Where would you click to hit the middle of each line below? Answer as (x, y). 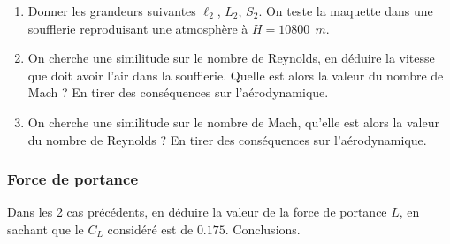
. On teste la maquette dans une (346, 11)
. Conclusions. (263, 229)
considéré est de (150, 229)
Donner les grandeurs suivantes (112, 11)
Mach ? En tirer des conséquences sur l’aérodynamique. (178, 92)
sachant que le (46, 229)
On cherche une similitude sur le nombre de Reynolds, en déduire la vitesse (231, 58)
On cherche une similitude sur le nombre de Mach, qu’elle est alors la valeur (233, 122)
